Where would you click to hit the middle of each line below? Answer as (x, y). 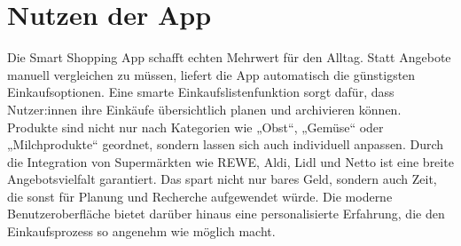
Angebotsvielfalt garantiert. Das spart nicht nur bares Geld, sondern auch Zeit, (222, 179)
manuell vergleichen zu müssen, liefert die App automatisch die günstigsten (211, 74)
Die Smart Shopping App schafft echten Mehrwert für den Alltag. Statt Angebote (229, 57)
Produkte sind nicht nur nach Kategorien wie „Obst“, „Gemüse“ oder (195, 127)
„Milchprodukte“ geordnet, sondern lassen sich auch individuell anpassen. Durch (226, 144)
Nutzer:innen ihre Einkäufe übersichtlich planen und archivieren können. (204, 109)
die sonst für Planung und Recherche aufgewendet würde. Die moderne (200, 196)
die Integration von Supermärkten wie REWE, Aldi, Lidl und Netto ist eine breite (230, 161)
